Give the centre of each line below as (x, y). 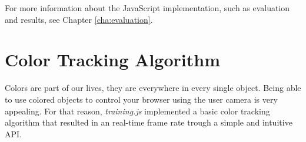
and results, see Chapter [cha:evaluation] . (79, 19)
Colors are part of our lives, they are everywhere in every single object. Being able (153, 88)
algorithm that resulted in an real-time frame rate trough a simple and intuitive (149, 122)
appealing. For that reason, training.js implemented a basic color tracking (137, 111)
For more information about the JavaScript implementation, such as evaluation (147, 8)
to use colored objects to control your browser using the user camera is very (141, 99)
